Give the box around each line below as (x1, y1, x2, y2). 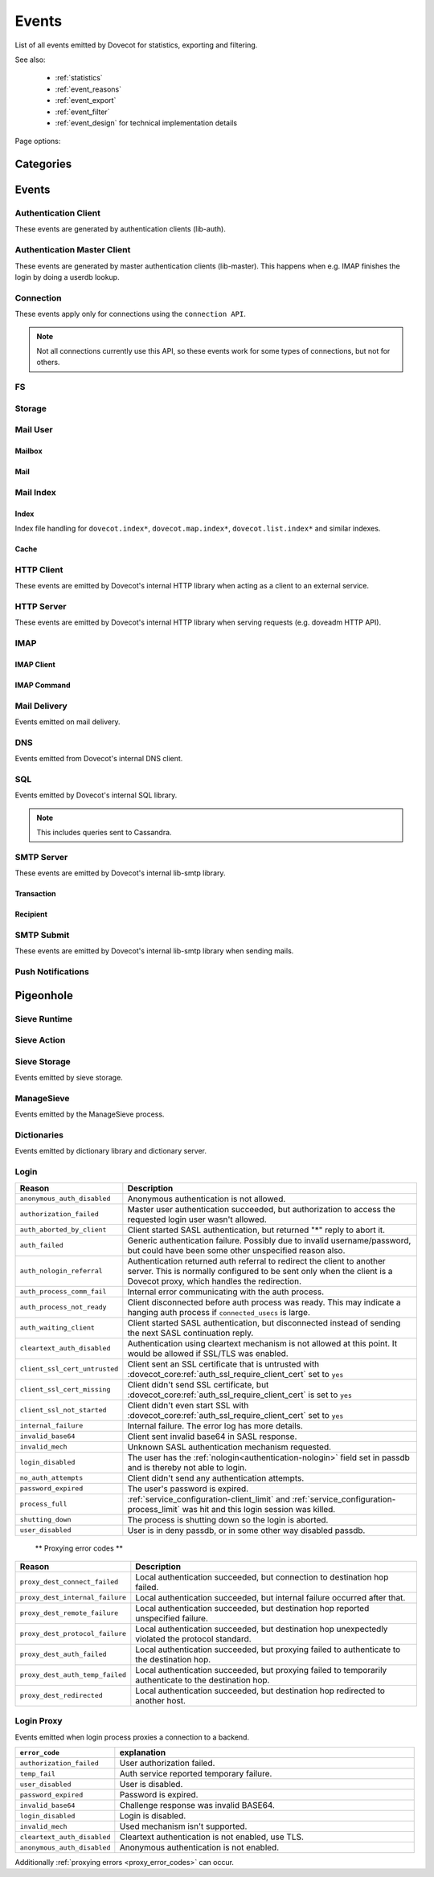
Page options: (14, 137, 61, 146)
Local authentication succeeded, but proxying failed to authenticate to (135, 1644, 401, 1655)
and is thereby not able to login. (127, 1461, 248, 1473)
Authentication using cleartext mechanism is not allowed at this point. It (127, 1338, 398, 1349)
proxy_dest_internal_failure (19, 1593, 127, 1602)
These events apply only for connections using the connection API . (14, 309, 247, 319)
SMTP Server (14, 851, 68, 863)
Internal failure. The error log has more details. (127, 1420, 303, 1431)
